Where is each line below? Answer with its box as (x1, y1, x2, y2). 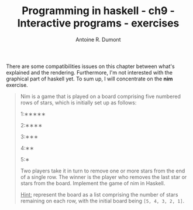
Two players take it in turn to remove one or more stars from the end (20, 167, 185, 174)
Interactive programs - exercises (17, 16, 180, 30)
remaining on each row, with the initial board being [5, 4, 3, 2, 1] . (20, 197, 185, 204)
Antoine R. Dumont (75, 36, 121, 43)
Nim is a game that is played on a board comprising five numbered (20, 93, 181, 100)
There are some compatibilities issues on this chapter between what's (6, 63, 175, 70)
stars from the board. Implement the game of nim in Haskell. (20, 179, 166, 187)
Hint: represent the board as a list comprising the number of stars (20, 191, 178, 198)
